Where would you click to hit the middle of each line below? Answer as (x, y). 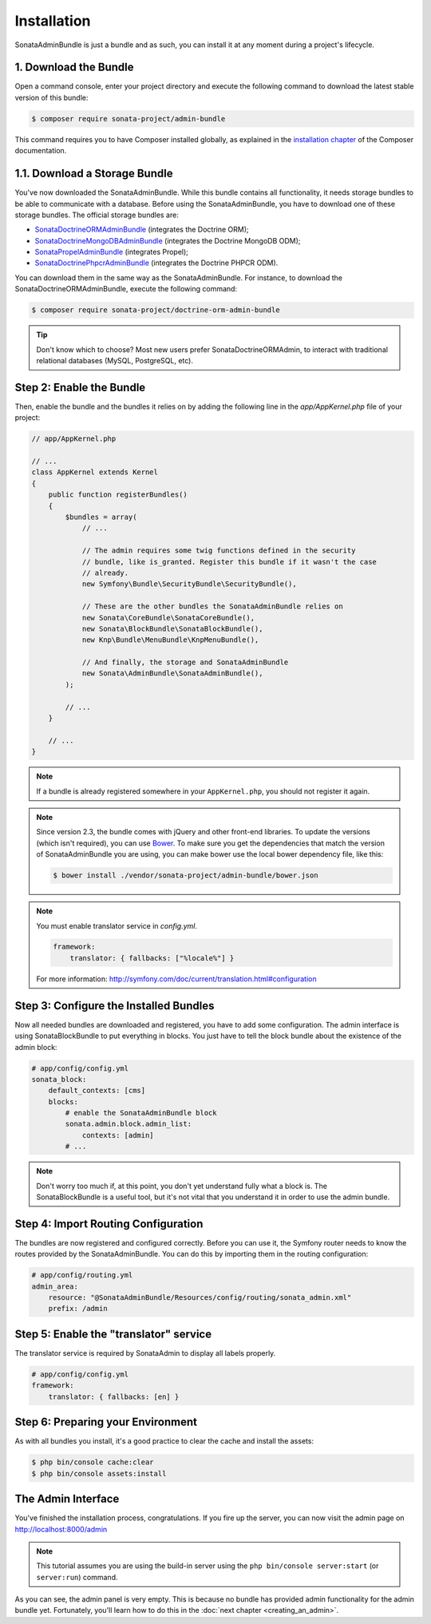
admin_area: (55, 1286)
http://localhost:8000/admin (61, 1529)
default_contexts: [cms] (97, 1091)
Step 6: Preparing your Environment (106, 1422)
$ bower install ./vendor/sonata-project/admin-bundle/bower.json (186, 875)
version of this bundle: (51, 97)
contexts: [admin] (118, 1135)
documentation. (41, 151)
